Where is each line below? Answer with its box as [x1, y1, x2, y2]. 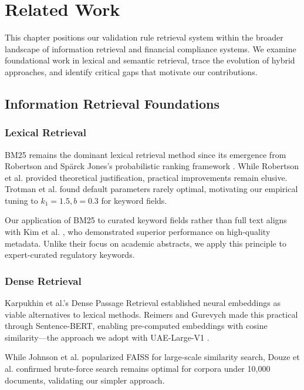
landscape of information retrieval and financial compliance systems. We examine [5, 42, 296, 55]
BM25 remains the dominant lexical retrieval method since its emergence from [5, 148, 286, 160]
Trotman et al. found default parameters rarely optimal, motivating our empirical [5, 183, 298, 195]
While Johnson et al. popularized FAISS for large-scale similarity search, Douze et [5, 351, 300, 363]
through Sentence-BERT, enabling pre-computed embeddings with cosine [5, 320, 268, 332]
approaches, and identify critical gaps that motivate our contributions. [5, 65, 258, 78]
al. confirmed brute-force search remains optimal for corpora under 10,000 [5, 362, 271, 375]
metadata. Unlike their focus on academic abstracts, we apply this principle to [5, 237, 286, 249]
